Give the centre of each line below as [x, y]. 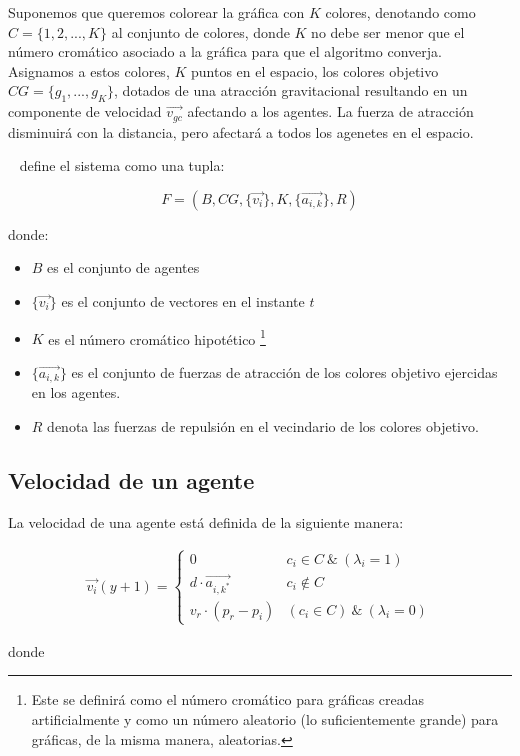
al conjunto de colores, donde [200, 31]
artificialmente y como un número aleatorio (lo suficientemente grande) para [265, 719]
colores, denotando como [400, 12]
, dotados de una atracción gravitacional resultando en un [291, 90]
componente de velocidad [85, 111]
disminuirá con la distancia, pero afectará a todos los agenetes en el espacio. [241, 131]
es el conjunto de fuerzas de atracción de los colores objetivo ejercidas [284, 371]
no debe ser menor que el [388, 31]
